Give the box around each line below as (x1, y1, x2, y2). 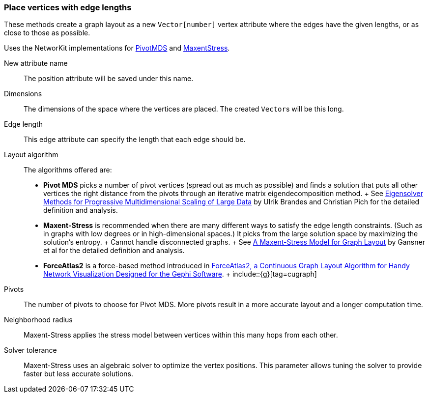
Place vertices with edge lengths (4, 2, 132, 12)
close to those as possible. (4, 28, 90, 37)
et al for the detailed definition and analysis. (43, 246, 185, 255)
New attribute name (4, 59, 68, 68)
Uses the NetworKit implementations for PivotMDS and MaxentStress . (4, 44, 230, 53)
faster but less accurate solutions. (24, 369, 133, 378)
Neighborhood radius (4, 315, 73, 324)
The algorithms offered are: (24, 166, 112, 174)
